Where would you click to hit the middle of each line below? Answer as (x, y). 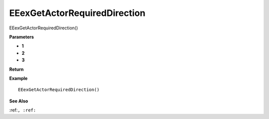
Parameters (22, 37)
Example (18, 78)
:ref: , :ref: (23, 110)
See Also (19, 101)
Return (16, 69)
